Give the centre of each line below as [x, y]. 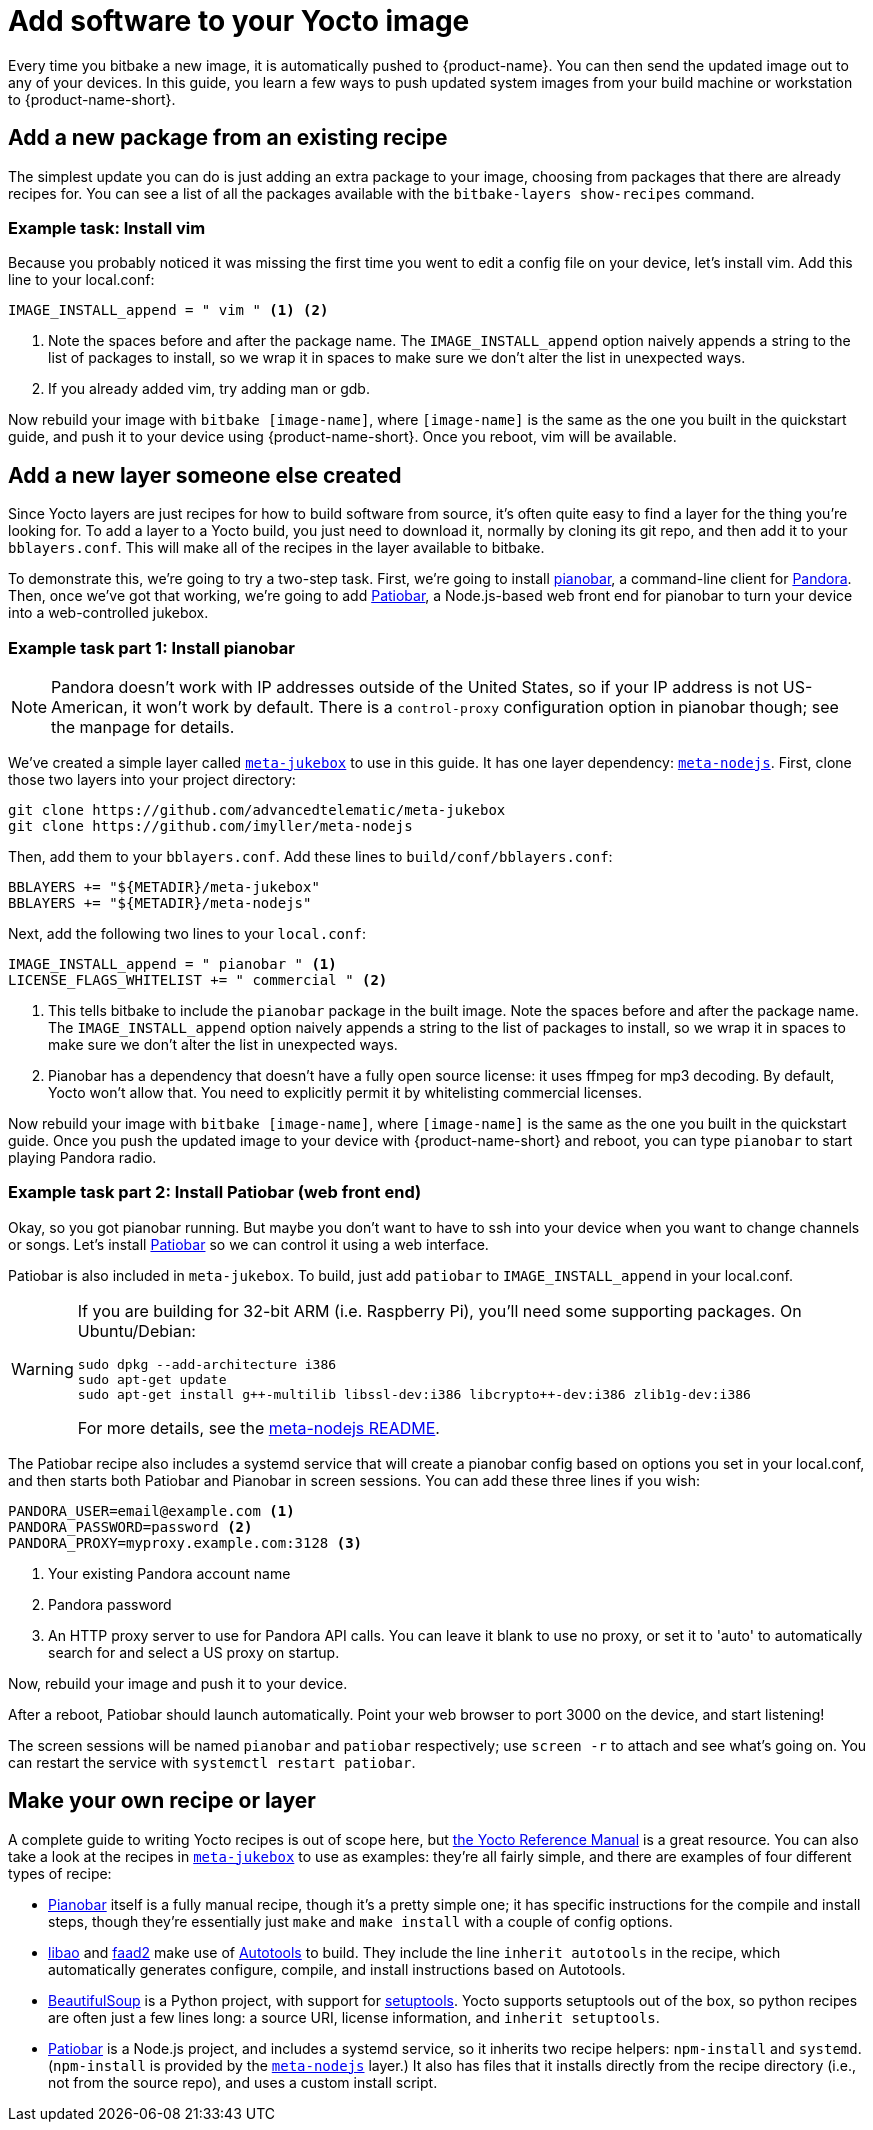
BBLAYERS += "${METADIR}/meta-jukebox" [164, 886]
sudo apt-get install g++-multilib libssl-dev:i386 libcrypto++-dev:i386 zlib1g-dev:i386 [414, 1394]
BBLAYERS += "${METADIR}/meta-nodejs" [160, 902]
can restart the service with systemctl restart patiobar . [212, 1762]
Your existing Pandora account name [169, 1573]
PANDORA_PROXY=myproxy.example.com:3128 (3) [185, 1542]
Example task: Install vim [107, 227]
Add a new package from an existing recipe [228, 138]
